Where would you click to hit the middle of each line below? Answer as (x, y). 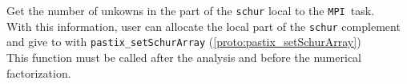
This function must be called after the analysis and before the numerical (184, 57)
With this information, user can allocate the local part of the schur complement (203, 26)
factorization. (39, 73)
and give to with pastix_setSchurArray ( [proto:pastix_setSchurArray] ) (184, 42)
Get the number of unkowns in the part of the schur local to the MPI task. (191, 10)
